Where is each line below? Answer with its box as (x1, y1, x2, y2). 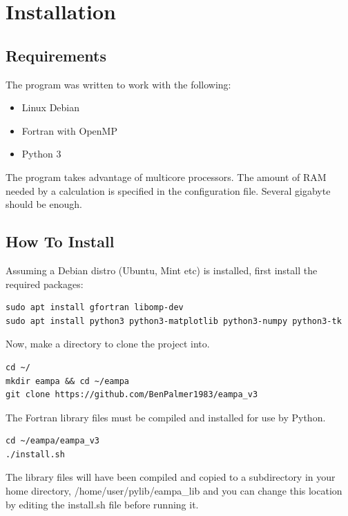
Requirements (6, 44, 106, 66)
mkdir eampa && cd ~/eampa (6, 376, 129, 386)
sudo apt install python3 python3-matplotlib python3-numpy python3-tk (6, 316, 342, 326)
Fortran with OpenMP (21, 123, 117, 137)
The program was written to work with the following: (6, 77, 231, 91)
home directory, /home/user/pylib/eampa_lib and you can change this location (6, 484, 342, 498)
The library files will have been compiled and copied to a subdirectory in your (6, 470, 336, 484)
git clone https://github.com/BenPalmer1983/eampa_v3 (6, 390, 258, 400)
